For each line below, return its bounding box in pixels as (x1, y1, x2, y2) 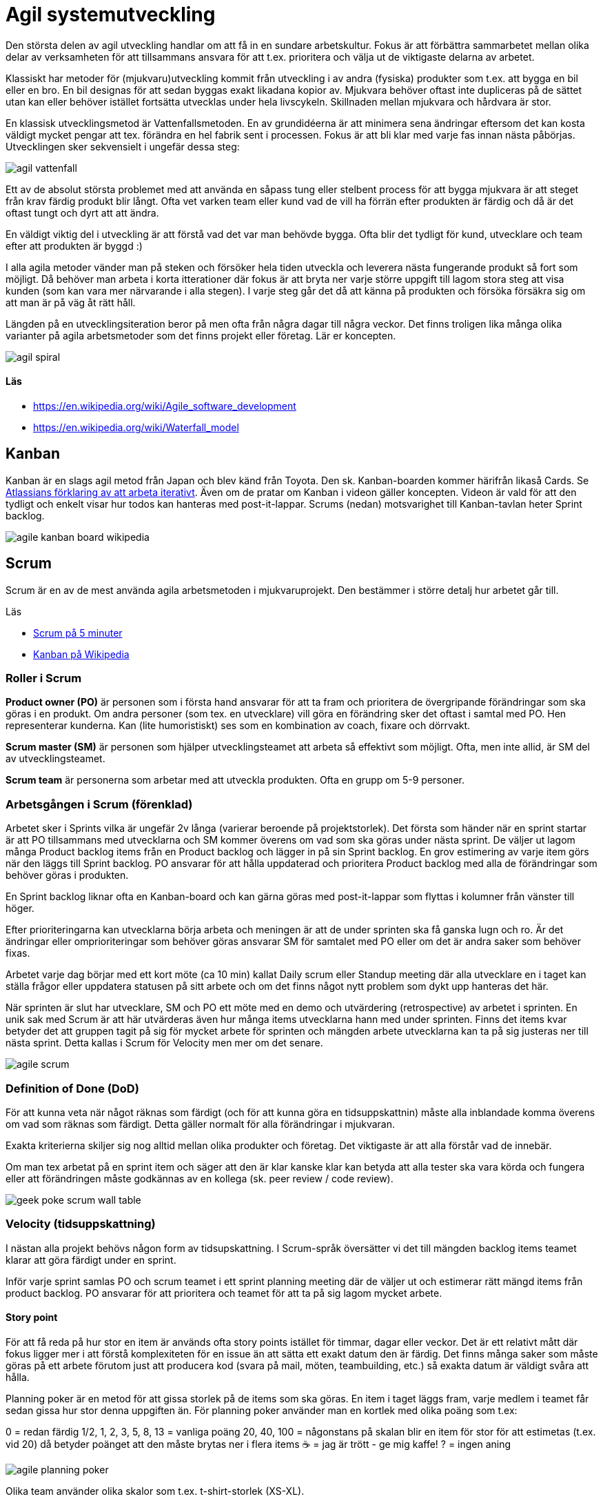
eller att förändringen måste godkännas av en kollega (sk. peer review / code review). (6, 1172, 394, 1184)
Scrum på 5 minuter (33, 626, 123, 639)
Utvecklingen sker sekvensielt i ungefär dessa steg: (6, 140, 240, 152)
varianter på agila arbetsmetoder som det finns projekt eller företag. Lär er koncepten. (6, 329, 396, 341)
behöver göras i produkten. (6, 869, 129, 882)
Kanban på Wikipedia (33, 648, 130, 660)
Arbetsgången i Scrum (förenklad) (6, 797, 193, 811)
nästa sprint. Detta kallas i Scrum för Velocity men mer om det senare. (6, 1037, 323, 1049)
